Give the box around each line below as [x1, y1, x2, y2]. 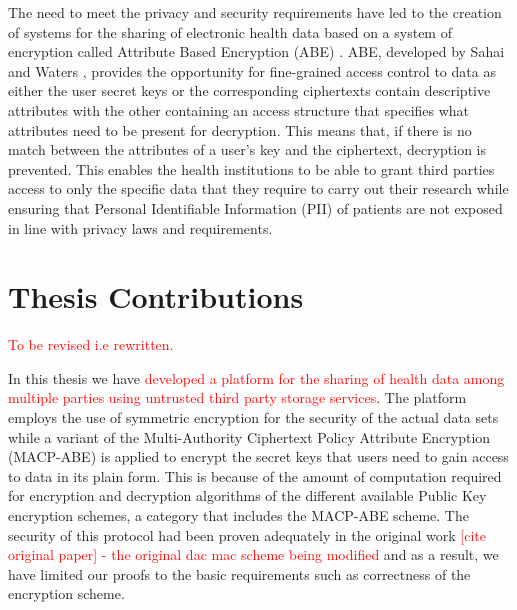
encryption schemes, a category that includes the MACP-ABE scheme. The [8, 505, 469, 525]
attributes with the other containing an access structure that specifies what [8, 99, 470, 120]
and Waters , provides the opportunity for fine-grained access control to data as [8, 60, 496, 81]
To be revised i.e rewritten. [8, 334, 174, 355]
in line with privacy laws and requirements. [8, 217, 273, 238]
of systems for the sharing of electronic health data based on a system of [8, 21, 452, 42]
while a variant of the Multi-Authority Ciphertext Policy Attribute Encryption [8, 426, 491, 447]
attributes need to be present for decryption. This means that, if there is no [8, 119, 472, 140]
